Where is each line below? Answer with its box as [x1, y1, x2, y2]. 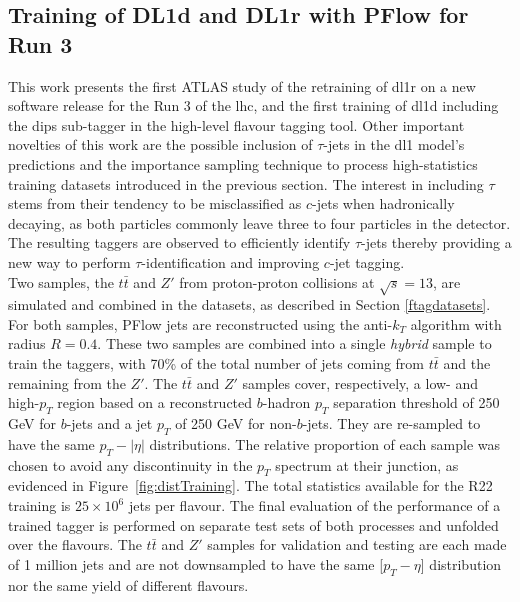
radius [8, 333, 46, 354]
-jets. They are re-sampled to [302, 413, 481, 434]
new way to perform [8, 251, 131, 272]
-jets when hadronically [312, 193, 455, 214]
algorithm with [410, 313, 502, 334]
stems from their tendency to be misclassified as [8, 193, 302, 214]
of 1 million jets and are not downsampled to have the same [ [8, 553, 384, 574]
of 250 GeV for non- [175, 413, 297, 434]
